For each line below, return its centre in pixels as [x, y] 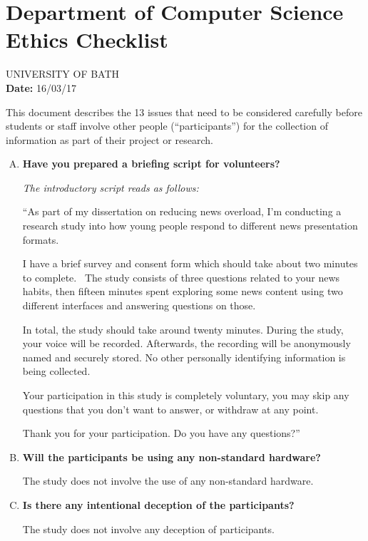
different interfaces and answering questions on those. [139, 305]
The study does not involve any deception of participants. [148, 529]
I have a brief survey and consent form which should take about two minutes [190, 263]
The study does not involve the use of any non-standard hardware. [168, 481]
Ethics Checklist [87, 40]
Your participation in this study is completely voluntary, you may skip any [186, 395]
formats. [41, 239]
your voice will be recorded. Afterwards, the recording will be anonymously [186, 343]
